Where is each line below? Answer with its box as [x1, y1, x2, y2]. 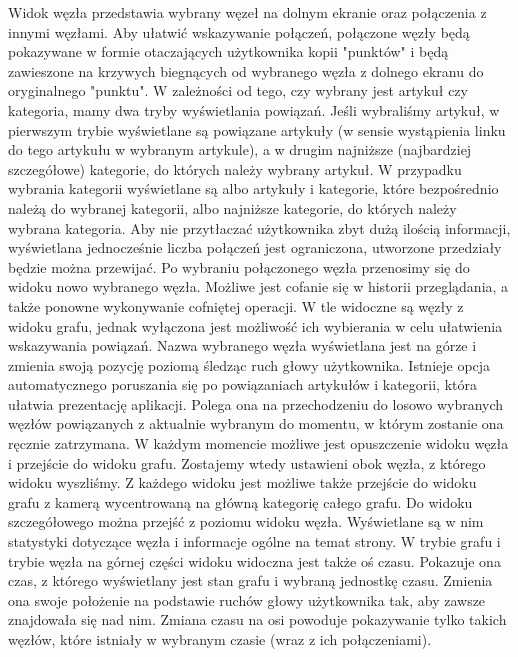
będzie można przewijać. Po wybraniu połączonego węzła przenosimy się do [8, 256, 470, 277]
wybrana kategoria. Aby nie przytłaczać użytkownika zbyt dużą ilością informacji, [8, 217, 511, 238]
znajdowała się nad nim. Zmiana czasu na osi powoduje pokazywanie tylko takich [8, 609, 507, 630]
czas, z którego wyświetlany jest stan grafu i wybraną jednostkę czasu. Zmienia [8, 570, 493, 591]
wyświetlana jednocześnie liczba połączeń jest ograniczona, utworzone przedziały [8, 237, 502, 258]
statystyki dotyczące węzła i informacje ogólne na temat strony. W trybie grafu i [8, 531, 501, 552]
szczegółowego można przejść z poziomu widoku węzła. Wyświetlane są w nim [8, 511, 484, 532]
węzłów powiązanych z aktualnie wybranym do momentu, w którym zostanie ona [8, 413, 504, 434]
